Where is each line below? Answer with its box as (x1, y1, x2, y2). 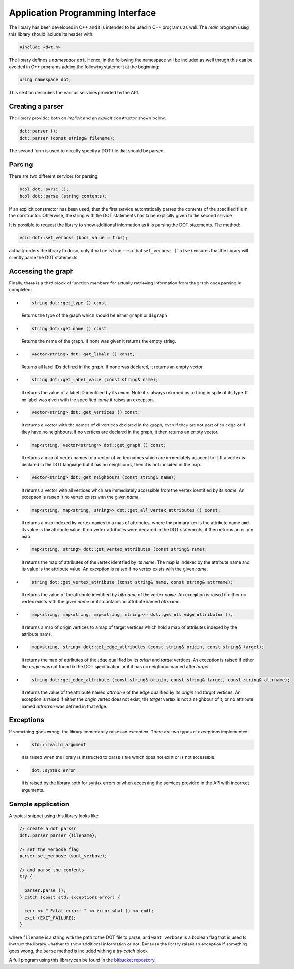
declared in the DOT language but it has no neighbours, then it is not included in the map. (21, 462, 202, 468)
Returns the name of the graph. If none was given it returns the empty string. (21, 338, 176, 344)
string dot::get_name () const (31, 326, 107, 331)
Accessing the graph (9, 267, 74, 275)
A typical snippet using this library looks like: (9, 813, 99, 819)
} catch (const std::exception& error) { (19, 894, 121, 900)
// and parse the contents (19, 867, 84, 873)
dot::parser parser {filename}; (19, 833, 98, 838)
